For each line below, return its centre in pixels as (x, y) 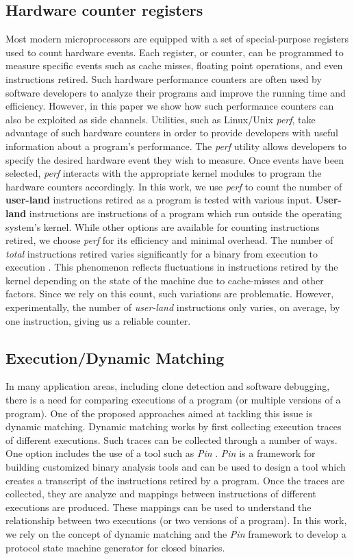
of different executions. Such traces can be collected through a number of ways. (172, 439)
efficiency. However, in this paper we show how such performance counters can (170, 106)
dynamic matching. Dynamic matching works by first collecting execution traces (174, 426)
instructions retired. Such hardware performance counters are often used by (164, 78)
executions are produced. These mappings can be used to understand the (159, 507)
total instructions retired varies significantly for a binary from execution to (162, 253)
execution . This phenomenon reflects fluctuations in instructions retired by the (172, 267)
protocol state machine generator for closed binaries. (115, 547)
